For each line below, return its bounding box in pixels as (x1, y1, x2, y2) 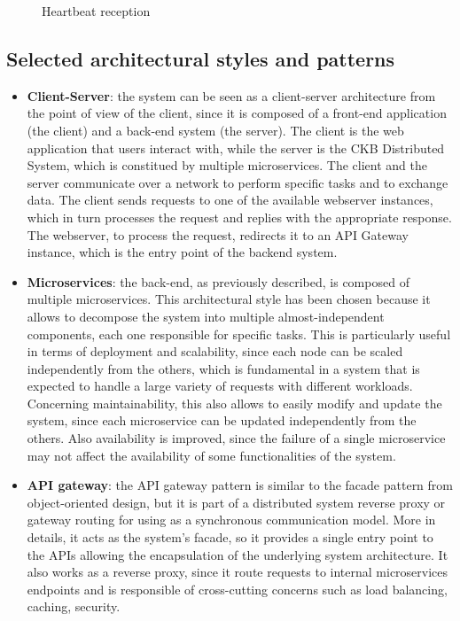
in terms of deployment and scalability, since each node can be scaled (27, 342, 403, 361)
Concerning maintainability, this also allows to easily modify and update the (27, 393, 442, 412)
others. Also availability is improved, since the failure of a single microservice (27, 429, 446, 447)
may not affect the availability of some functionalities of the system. (27, 446, 396, 464)
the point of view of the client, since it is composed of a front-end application (27, 104, 447, 122)
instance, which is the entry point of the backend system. (27, 243, 338, 261)
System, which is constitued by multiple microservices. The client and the (27, 156, 427, 175)
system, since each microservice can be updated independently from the (27, 411, 417, 430)
